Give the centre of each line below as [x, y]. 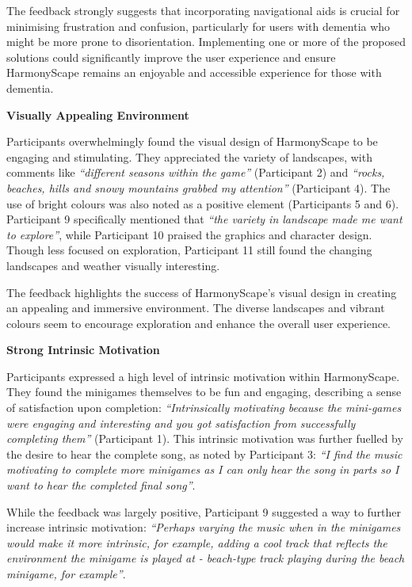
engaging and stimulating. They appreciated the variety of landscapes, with [189, 156]
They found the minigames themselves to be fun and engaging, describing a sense [204, 392]
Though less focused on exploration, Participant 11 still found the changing [189, 250]
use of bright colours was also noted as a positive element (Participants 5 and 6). [203, 203]
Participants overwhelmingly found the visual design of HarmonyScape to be [192, 141]
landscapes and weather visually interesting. [113, 265]
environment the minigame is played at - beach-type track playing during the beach [206, 558]
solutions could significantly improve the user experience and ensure [171, 57]
